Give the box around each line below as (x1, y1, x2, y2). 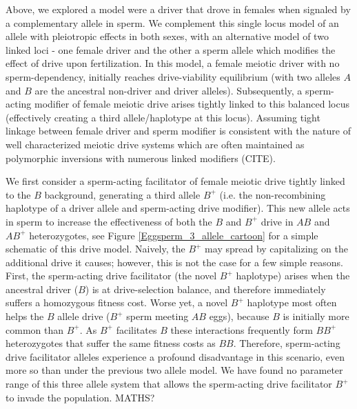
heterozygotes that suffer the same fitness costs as (6, 336, 216, 350)
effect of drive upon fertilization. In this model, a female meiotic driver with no (6, 56, 340, 70)
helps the (6, 309, 44, 323)
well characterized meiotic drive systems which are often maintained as (6, 137, 305, 151)
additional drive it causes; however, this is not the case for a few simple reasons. (6, 255, 343, 269)
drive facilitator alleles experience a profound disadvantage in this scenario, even (6, 349, 345, 363)
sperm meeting (126, 309, 189, 323)
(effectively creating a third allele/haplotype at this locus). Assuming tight (6, 110, 320, 124)
